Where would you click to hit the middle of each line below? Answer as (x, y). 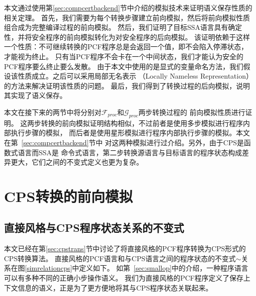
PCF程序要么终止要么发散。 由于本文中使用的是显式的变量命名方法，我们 (124, 66)
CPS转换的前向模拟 (69, 196)
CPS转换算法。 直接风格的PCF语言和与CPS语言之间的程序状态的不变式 (120, 258)
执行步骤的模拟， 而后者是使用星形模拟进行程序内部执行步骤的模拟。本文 (130, 133)
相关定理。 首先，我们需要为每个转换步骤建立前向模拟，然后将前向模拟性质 (127, 17)
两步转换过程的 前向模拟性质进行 (192, 112)
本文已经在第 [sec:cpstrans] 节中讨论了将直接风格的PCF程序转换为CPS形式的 (125, 248)
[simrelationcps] (49, 268)
